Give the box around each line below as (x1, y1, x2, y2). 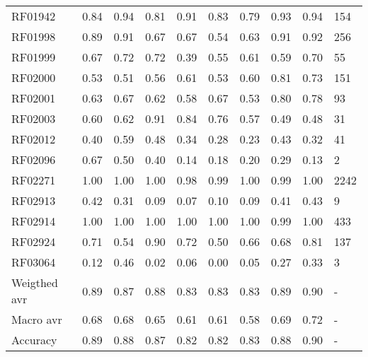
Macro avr (11, 311, 62, 327)
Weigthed (11, 274, 58, 291)
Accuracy (11, 332, 57, 348)
